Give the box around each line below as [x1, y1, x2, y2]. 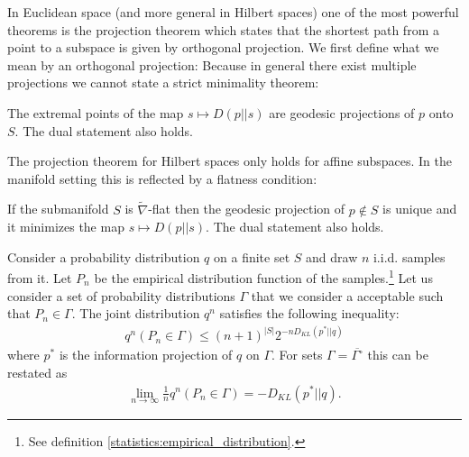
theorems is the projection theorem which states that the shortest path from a [7, 20, 439, 39]
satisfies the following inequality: [219, 304, 400, 323]
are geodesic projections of [269, 103, 415, 122]
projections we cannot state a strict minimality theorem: [7, 73, 319, 92]
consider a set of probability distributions [7, 286, 235, 305]
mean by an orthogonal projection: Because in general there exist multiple [7, 55, 417, 74]
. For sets [271, 345, 323, 364]
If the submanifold [7, 199, 109, 218]
